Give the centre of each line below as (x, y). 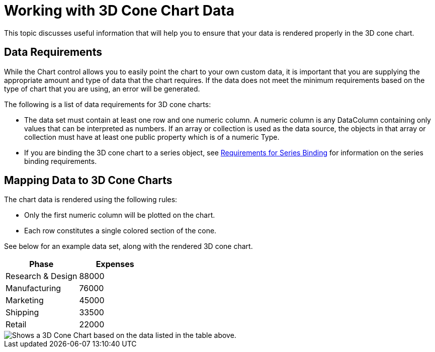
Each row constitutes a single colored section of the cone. (120, 231)
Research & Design (41, 276)
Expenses (115, 264)
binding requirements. (61, 161)
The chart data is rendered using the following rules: (91, 200)
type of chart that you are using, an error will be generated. (102, 89)
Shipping (22, 313)
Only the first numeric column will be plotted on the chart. (120, 215)
